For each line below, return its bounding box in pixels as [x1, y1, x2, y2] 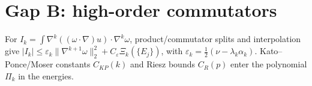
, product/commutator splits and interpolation [130, 32, 301, 45]
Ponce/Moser [5, 58, 53, 70]
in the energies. [18, 69, 74, 82]
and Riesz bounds [130, 58, 195, 70]
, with [161, 45, 183, 57]
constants [56, 58, 91, 70]
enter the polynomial [230, 58, 307, 70]
